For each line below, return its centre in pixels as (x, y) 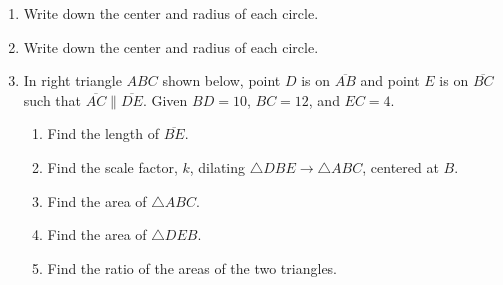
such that (52, 99)
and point (390, 80)
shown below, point (221, 80)
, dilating (217, 166)
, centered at (400, 166)
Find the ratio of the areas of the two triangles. (192, 267)
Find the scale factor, (112, 166)
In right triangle (72, 80)
